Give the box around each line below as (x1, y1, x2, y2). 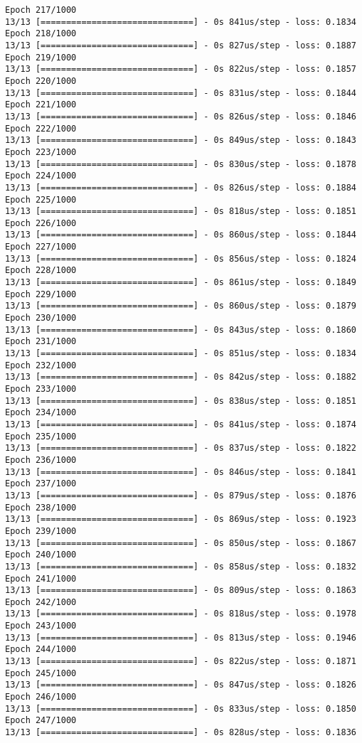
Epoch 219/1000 (5, 52, 77, 63)
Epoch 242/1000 (5, 597, 77, 607)
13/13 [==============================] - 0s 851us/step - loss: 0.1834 (5, 348, 356, 359)
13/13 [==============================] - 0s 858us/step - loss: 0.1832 (5, 561, 356, 572)
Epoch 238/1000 (5, 502, 77, 513)
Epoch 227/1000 (5, 242, 77, 252)
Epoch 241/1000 (5, 573, 77, 584)
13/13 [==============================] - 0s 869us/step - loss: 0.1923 (5, 514, 356, 525)
